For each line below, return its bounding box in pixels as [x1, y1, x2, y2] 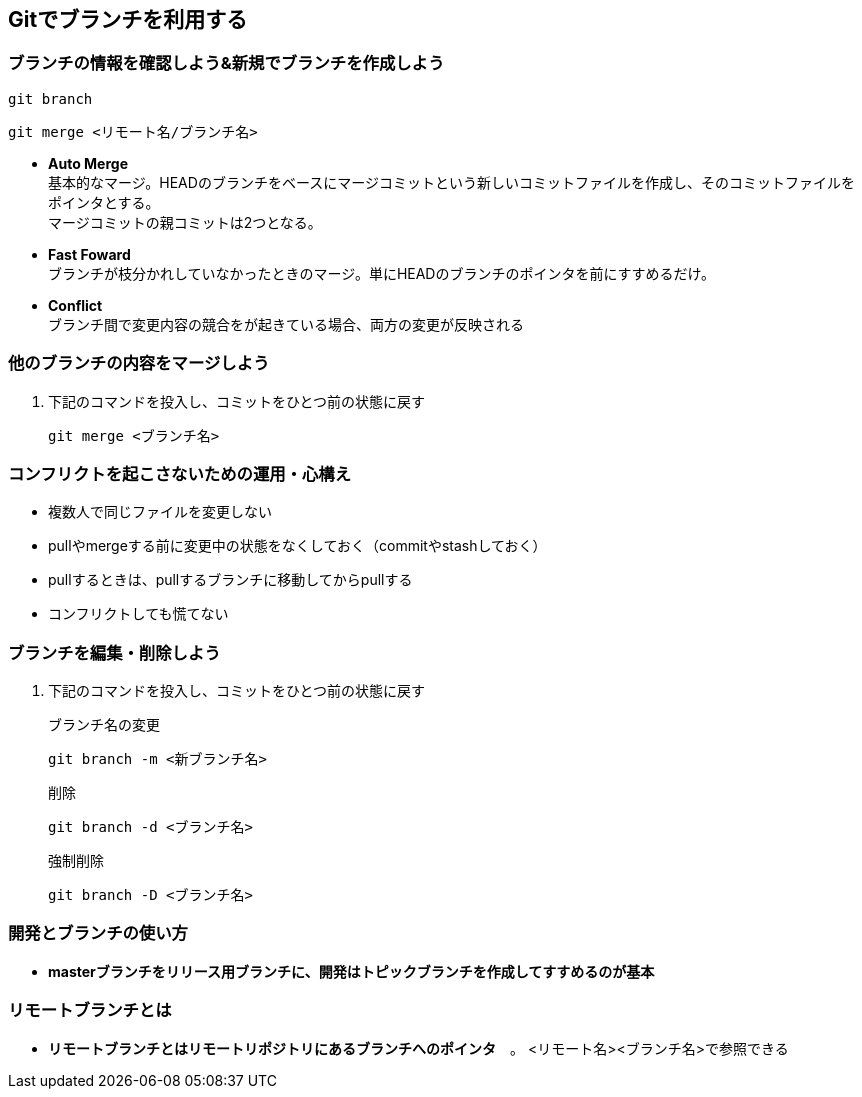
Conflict [48, 296, 103, 314]
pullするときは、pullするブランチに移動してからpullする [48, 571, 413, 589]
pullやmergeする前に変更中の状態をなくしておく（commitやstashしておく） [48, 537, 547, 555]
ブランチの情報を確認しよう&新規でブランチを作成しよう [8, 53, 445, 74]
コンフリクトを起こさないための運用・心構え [8, 463, 352, 484]
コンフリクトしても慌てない [48, 605, 229, 623]
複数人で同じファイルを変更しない [48, 503, 272, 521]
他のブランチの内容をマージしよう [8, 353, 270, 374]
